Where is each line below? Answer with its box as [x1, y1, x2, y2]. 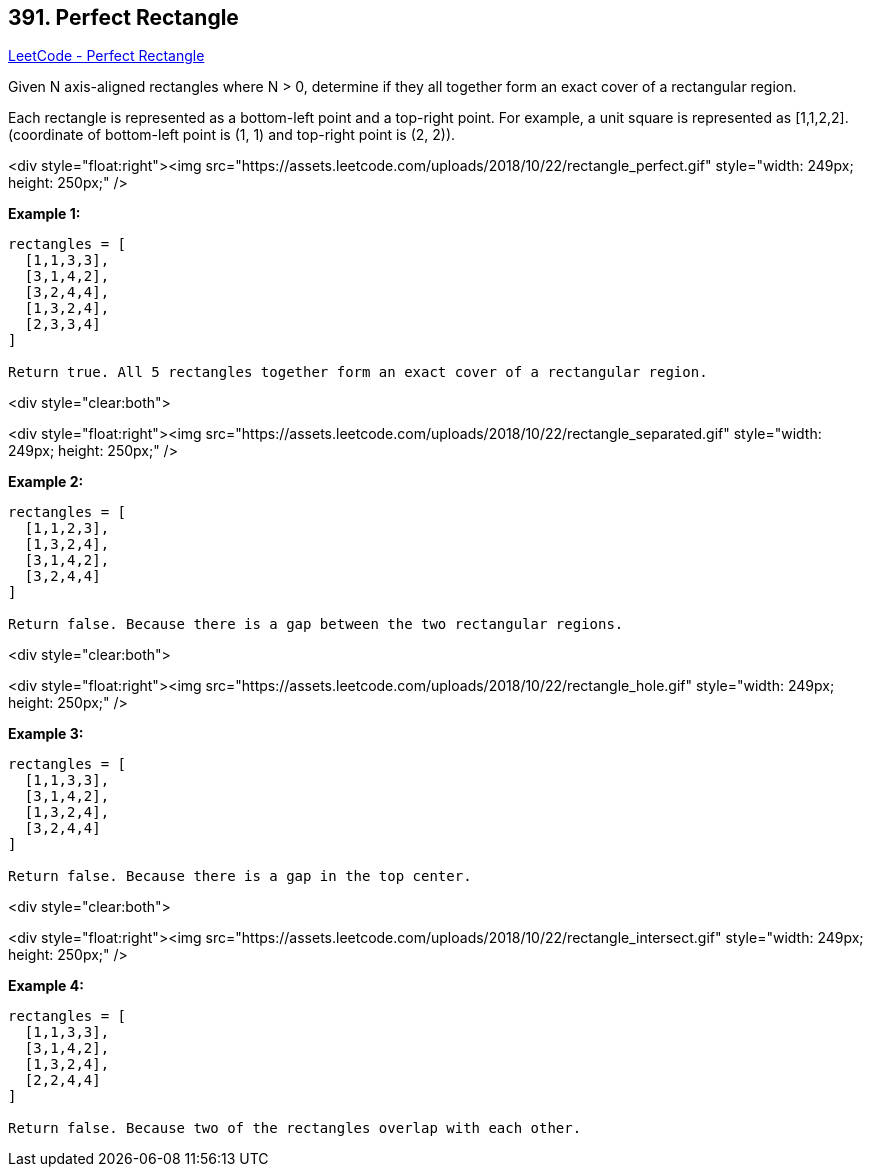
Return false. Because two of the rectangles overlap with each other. [8, 1120, 582, 1137]
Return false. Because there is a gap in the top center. [8, 868, 472, 885]
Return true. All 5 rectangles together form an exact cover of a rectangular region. [8, 364, 708, 381]
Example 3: [8, 725, 84, 743]
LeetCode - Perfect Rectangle [8, 47, 205, 65]
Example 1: [8, 205, 81, 223]
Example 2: [8, 473, 84, 491]
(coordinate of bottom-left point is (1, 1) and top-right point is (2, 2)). [8, 126, 456, 144]
